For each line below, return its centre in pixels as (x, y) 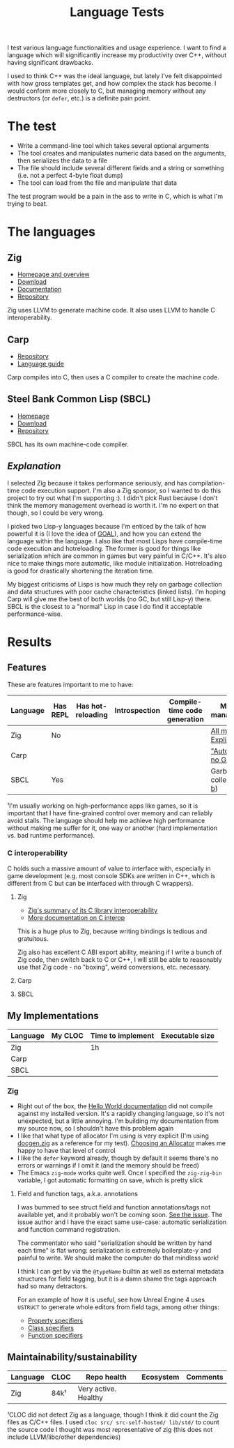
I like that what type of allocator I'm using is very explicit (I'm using (113, 1136)
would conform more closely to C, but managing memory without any (107, 91)
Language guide (41, 363)
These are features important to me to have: (70, 684)
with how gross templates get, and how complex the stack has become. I (112, 84)
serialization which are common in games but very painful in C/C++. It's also (117, 556)
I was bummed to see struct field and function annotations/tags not (114, 1207)
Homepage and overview (53, 274)
